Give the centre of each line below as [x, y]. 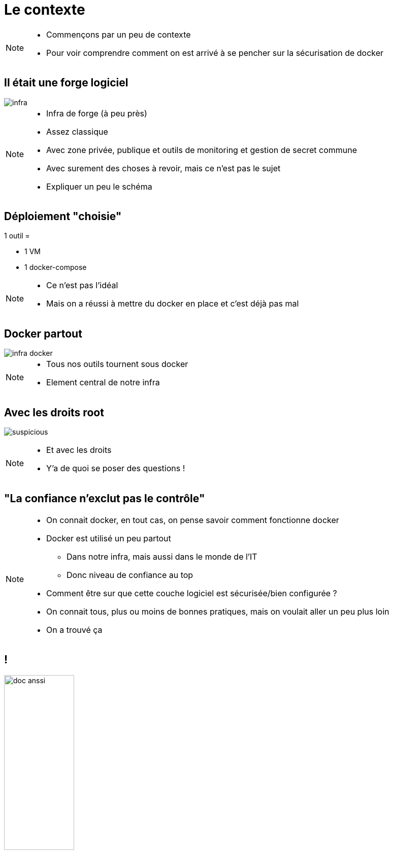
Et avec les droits [79, 450]
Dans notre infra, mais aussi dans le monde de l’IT [162, 556]
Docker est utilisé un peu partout [109, 538]
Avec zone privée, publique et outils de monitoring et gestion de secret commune [202, 150]
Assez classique [77, 131]
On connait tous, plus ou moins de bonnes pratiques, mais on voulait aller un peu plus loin [218, 611]
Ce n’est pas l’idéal [82, 285]
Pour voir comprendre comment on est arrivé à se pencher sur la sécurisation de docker [215, 53]
